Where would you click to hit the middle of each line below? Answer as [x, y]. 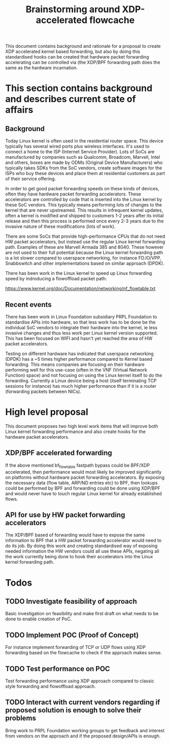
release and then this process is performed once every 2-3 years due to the [84, 221]
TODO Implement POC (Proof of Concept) [72, 635]
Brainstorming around [73, 9]
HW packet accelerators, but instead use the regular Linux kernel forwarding [85, 242]
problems [21, 718]
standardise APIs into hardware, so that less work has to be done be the [80, 322]
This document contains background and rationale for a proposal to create [83, 46]
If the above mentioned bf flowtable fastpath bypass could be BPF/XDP [78, 466]
